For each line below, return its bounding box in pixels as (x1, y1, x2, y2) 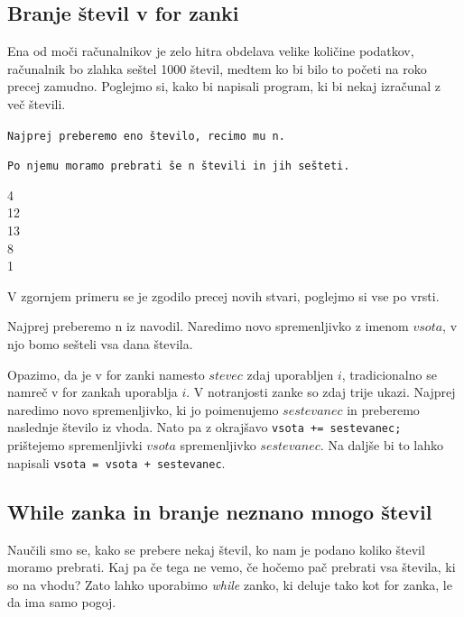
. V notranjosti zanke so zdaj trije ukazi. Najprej (186, 382, 456, 401)
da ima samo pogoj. (7, 593, 116, 612)
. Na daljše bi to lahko (320, 436, 444, 455)
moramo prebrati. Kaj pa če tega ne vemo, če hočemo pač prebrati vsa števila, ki (7, 557, 456, 576)
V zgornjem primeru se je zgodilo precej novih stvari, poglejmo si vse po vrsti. (7, 286, 440, 305)
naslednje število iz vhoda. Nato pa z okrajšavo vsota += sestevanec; (7, 418, 402, 437)
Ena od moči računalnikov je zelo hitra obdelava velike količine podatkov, (7, 41, 414, 60)
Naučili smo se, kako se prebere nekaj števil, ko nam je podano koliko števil (7, 539, 425, 558)
